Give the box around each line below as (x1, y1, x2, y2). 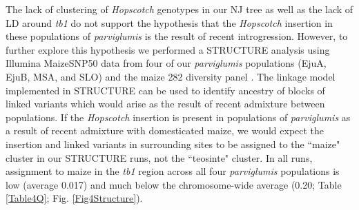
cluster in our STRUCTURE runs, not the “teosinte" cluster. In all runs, (6, 150, 313, 165)
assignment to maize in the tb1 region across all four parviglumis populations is (6, 164, 340, 178)
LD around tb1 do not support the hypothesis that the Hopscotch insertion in (6, 15, 333, 30)
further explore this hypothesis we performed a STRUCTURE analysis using (6, 42, 330, 56)
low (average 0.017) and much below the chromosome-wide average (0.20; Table (6, 177, 342, 191)
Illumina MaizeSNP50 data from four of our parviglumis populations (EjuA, (6, 56, 327, 70)
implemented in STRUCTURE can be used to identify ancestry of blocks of (6, 83, 325, 97)
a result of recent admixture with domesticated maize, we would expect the (6, 123, 324, 138)
